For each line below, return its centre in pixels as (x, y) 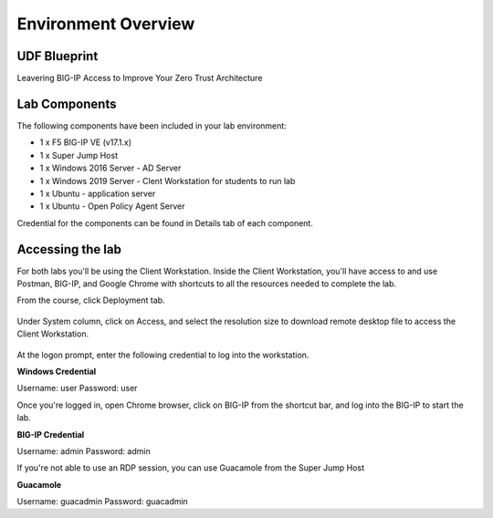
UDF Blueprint (58, 56)
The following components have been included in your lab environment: (152, 125)
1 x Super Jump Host (79, 155)
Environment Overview (106, 24)
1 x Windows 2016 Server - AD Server (110, 168)
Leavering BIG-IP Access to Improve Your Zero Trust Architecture (140, 78)
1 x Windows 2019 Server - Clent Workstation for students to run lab (168, 181)
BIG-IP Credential (51, 434)
